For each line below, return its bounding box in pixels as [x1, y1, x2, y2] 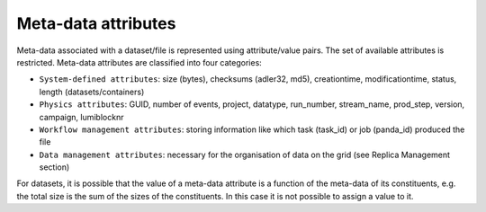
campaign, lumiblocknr [39, 111, 124, 122]
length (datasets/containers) [39, 86, 145, 97]
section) [39, 162, 70, 172]
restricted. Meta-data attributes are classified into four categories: [16, 57, 263, 67]
